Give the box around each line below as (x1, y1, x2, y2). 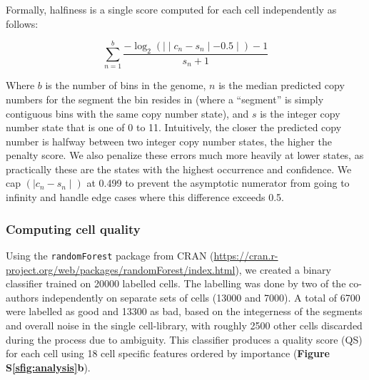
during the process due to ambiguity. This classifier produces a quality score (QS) (6, 332, 363, 346)
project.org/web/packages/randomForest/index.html (6, 262, 236, 277)
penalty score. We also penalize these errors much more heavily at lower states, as (6, 148, 364, 163)
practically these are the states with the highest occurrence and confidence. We (6, 161, 352, 176)
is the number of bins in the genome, (45, 78, 206, 93)
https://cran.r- (213, 247, 278, 262)
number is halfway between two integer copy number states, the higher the (6, 133, 332, 148)
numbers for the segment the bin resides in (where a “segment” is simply (6, 91, 324, 106)
